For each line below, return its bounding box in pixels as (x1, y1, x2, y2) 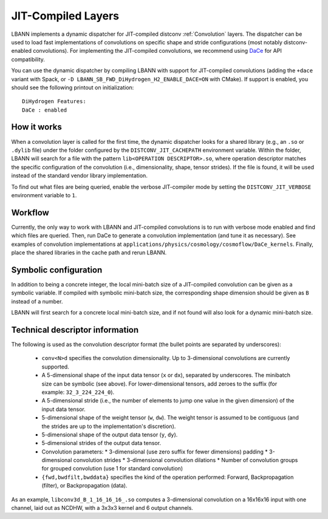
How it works (11, 122, 62, 132)
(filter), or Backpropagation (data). (41, 482, 128, 489)
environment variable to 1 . (11, 191, 77, 198)
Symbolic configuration (11, 265, 103, 275)
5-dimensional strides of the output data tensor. (41, 439, 161, 447)
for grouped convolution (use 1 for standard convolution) (41, 465, 183, 472)
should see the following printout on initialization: (11, 84, 134, 91)
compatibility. (11, 55, 46, 63)
